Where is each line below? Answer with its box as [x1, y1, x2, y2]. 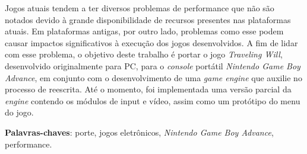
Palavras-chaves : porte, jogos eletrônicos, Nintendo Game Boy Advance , [5, 126, 274, 138]
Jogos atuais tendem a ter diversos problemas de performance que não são [5, 2, 274, 14]
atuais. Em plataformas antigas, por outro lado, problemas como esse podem [5, 25, 284, 37]
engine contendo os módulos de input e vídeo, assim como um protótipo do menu [5, 94, 300, 107]
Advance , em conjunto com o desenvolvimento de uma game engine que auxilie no [5, 71, 302, 84]
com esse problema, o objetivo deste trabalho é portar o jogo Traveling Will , [5, 48, 283, 60]
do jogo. [5, 106, 34, 118]
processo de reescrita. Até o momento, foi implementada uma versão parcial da [5, 83, 292, 95]
